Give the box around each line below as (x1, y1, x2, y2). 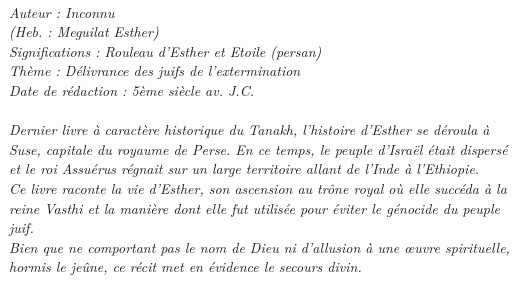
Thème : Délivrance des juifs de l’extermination (9, 60, 301, 81)
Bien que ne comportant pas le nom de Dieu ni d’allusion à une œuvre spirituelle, (9, 236, 510, 257)
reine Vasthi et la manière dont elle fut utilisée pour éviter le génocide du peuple (9, 197, 501, 218)
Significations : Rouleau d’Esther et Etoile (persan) (9, 40, 322, 61)
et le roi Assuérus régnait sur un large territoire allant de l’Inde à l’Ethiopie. (9, 158, 480, 179)
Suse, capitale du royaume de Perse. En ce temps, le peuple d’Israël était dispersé (9, 138, 508, 159)
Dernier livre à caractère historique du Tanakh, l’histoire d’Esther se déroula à (9, 119, 490, 140)
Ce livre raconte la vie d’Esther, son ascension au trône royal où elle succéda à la (9, 177, 507, 198)
